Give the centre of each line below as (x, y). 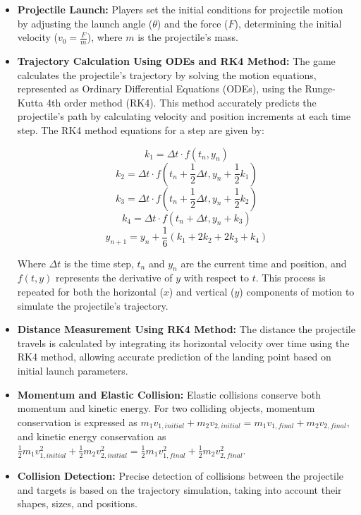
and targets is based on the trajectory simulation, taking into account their (179, 489)
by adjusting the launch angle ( (85, 23)
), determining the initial (288, 23)
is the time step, (99, 263)
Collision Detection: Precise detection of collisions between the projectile (180, 475)
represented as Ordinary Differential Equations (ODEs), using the (159, 89)
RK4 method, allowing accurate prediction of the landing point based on (174, 357)
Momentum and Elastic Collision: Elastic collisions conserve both (169, 394)
